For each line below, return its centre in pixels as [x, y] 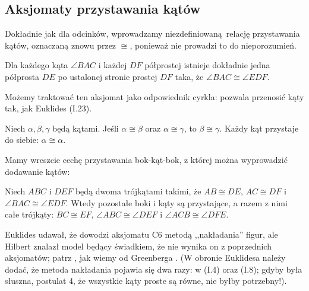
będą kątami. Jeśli [86, 128]
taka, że [189, 76]
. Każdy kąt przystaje [259, 128]
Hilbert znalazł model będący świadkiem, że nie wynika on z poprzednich [138, 246]
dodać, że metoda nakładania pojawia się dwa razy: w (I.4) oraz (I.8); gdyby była [154, 269]
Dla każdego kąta [37, 65]
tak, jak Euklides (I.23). [48, 108]
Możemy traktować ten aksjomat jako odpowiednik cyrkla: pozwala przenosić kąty [154, 96]
